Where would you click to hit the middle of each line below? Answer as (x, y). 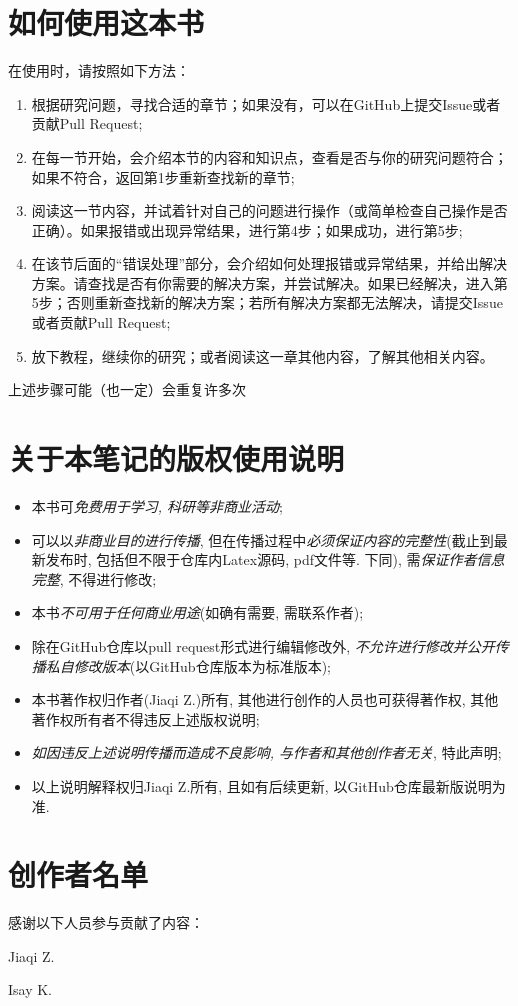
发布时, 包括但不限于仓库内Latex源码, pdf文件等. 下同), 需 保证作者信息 (275, 559)
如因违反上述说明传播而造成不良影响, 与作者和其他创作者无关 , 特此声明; (266, 752)
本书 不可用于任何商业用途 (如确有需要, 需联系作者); (197, 612)
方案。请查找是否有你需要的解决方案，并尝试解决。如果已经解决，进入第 (269, 282)
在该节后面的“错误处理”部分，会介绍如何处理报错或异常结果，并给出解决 (269, 263)
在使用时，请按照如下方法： (99, 70)
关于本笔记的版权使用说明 (176, 458)
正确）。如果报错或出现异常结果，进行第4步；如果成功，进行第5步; (247, 229)
